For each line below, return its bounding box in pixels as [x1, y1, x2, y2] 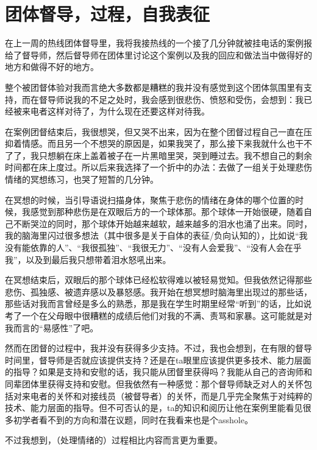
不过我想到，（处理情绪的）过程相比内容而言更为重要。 [5, 434, 223, 446]
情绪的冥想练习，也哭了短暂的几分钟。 [5, 173, 158, 186]
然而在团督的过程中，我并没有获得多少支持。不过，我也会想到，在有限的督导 [5, 342, 312, 354]
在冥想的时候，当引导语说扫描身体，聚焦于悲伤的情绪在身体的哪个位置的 [5, 193, 295, 206]
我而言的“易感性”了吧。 [5, 321, 99, 334]
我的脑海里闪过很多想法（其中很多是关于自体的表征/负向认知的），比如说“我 [5, 229, 308, 242]
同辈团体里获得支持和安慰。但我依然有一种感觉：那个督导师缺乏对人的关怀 [5, 377, 304, 390]
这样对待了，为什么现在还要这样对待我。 [47, 105, 210, 118]
